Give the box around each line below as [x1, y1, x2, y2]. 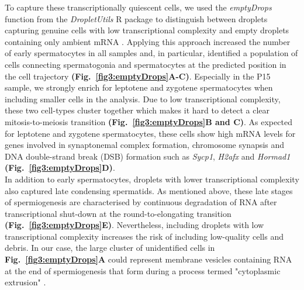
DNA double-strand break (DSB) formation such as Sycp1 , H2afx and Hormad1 [5, 150, 291, 162]
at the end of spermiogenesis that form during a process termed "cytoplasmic [5, 264, 281, 277]
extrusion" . [5, 276, 46, 288]
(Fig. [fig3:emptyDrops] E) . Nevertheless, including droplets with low [5, 219, 264, 231]
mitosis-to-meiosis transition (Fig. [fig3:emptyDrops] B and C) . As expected [5, 115, 292, 127]
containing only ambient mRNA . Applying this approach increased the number [5, 35, 291, 47]
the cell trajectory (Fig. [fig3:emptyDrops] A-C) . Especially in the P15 [5, 70, 271, 82]
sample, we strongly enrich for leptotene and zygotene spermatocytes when [5, 81, 273, 94]
